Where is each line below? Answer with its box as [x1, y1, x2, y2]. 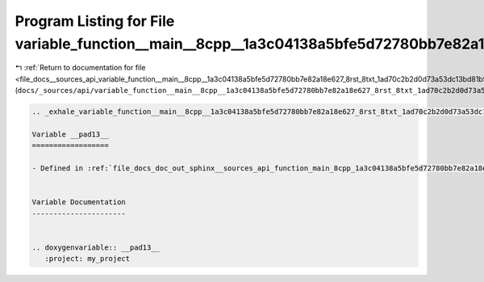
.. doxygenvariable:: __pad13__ [31, 242, 161, 252]
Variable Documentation [31, 198, 127, 207]
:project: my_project [44, 255, 131, 263]
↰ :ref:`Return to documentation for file [15, 63, 146, 73]
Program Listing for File [15, 12, 175, 30]
